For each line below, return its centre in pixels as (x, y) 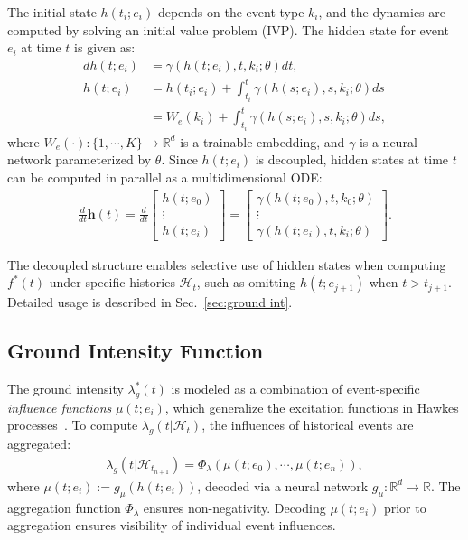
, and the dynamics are (382, 12)
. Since (179, 159)
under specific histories (112, 282)
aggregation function (64, 507)
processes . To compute (73, 425)
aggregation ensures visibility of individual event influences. (172, 525)
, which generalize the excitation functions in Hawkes (312, 407)
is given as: (105, 47)
